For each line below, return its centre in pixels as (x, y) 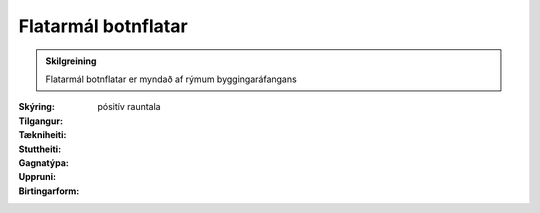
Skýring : (36, 107)
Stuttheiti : (40, 149)
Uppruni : (37, 177)
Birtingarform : (49, 191)
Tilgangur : (41, 121)
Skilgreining (71, 61)
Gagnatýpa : (43, 162)
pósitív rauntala (129, 107)
